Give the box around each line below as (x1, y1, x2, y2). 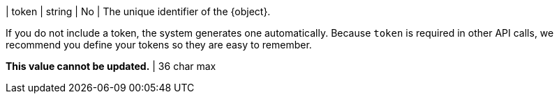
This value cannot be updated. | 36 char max (6, 60, 216, 72)
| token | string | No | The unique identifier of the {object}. (6, 6, 271, 17)
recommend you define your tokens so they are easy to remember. (6, 39, 312, 51)
